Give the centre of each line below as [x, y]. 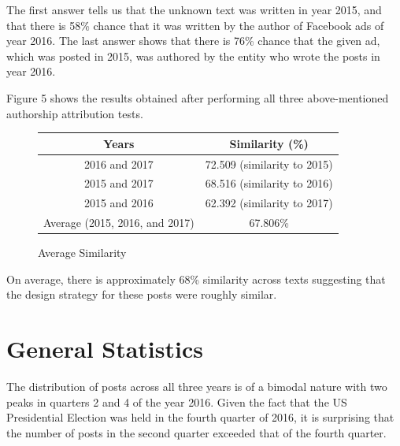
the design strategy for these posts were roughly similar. [142, 294]
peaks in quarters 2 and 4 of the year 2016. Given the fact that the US [177, 401]
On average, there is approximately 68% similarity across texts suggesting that [196, 279]
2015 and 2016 [119, 203]
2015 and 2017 [119, 183]
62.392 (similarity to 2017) [269, 203]
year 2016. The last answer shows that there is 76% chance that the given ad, [193, 41]
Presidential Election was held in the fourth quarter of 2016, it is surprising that [200, 417]
